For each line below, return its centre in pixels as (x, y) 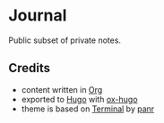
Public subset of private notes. (65, 40)
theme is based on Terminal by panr (88, 109)
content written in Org (62, 89)
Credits (30, 68)
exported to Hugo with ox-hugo (79, 99)
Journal (38, 16)
